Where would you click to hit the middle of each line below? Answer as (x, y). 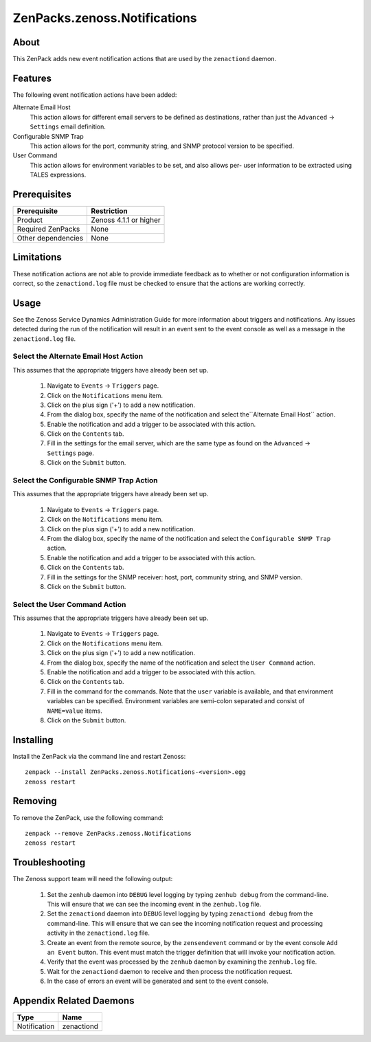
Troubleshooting (49, 863)
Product (30, 220)
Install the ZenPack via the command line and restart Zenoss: (99, 756)
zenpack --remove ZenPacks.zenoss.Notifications (108, 833)
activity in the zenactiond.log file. (99, 933)
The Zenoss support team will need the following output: (93, 879)
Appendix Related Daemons (74, 1000)
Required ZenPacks (48, 229)
